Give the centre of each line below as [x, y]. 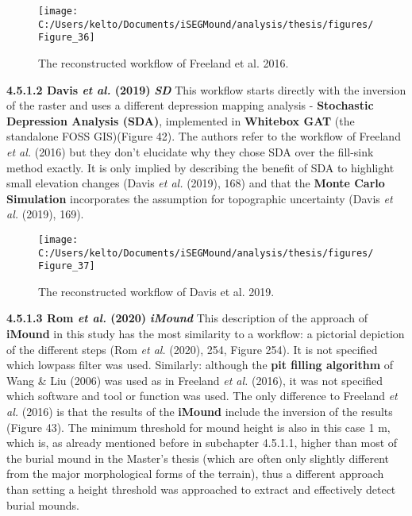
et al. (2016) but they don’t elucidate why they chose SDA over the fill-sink [190, 151]
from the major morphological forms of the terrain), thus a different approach [195, 474]
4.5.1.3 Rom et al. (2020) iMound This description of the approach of [187, 318]
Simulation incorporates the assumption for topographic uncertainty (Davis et [200, 198]
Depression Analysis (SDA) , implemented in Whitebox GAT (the [181, 120]
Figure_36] [67, 38]
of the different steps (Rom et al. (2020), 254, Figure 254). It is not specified [192, 349]
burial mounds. [43, 504]
